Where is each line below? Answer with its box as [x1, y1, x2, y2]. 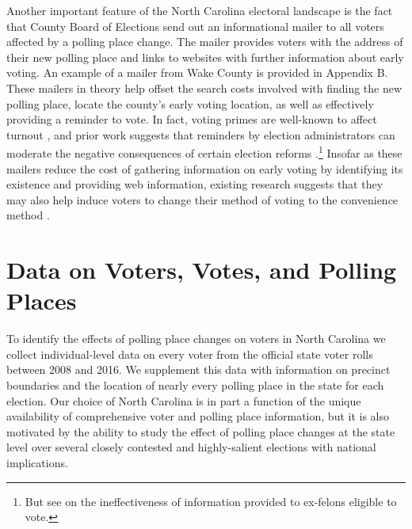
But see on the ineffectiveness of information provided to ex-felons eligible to [25, 493, 397, 509]
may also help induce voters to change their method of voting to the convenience [6, 191, 399, 207]
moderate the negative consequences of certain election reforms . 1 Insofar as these [6, 143, 402, 161]
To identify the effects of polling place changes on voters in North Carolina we [6, 330, 386, 347]
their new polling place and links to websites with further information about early [6, 48, 404, 65]
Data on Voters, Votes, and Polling [6, 253, 397, 286]
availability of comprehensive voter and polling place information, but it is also [6, 408, 389, 424]
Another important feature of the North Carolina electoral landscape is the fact [6, 2, 393, 18]
